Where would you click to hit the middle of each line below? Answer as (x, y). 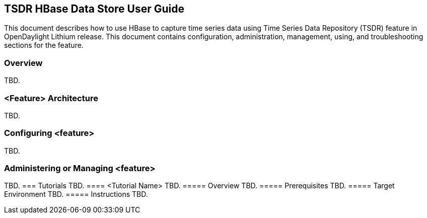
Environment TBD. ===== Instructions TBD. (76, 194)
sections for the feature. (44, 45)
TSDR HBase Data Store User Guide (94, 9)
